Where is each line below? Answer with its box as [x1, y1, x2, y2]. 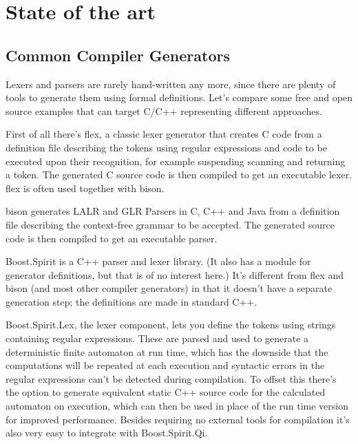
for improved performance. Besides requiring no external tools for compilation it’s [6, 412, 350, 426]
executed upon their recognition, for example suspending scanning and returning [6, 154, 346, 168]
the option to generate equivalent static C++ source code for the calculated [6, 385, 326, 399]
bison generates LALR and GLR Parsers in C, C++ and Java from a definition [6, 204, 340, 218]
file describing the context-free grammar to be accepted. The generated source [6, 217, 335, 231]
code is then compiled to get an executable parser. [6, 231, 218, 245]
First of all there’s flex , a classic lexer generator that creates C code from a [6, 127, 322, 141]
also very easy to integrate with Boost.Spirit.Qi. [6, 425, 208, 440]
